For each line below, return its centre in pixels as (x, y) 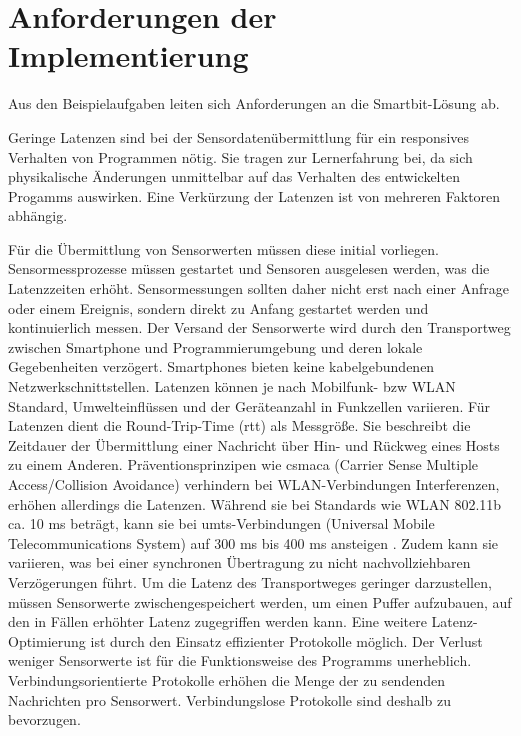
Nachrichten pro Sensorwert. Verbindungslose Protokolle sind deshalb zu (230, 699)
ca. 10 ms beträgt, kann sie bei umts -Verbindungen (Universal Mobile (221, 523)
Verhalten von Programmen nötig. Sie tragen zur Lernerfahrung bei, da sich (240, 156)
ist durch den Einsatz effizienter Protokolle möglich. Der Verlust (286, 640)
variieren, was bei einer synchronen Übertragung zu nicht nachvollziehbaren (239, 562)
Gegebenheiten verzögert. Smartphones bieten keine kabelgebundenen (221, 366)
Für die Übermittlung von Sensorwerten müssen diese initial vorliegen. (223, 248)
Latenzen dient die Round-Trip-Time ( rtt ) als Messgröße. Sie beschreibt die (239, 425)
